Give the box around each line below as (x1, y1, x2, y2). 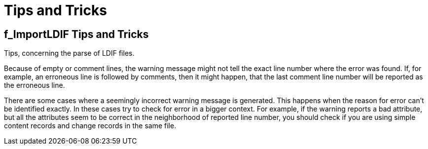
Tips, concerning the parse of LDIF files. (4, 49, 135, 58)
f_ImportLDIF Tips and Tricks (4, 28, 149, 40)
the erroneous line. (4, 81, 65, 90)
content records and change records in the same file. (4, 121, 177, 130)
